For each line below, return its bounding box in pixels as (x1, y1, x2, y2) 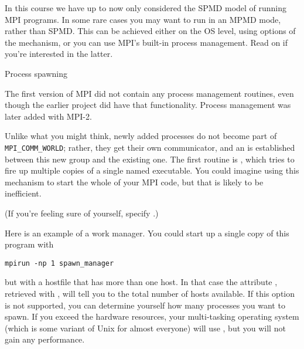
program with (5, 238, 54, 250)
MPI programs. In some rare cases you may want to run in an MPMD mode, (5, 13, 281, 25)
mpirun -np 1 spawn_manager (5, 259, 114, 267)
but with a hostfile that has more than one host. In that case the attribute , (5, 276, 278, 288)
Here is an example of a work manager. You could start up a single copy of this (5, 226, 289, 239)
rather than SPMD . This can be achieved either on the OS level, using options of (5, 25, 296, 37)
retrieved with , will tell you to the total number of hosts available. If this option (5, 287, 295, 299)
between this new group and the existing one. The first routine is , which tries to (5, 153, 295, 165)
